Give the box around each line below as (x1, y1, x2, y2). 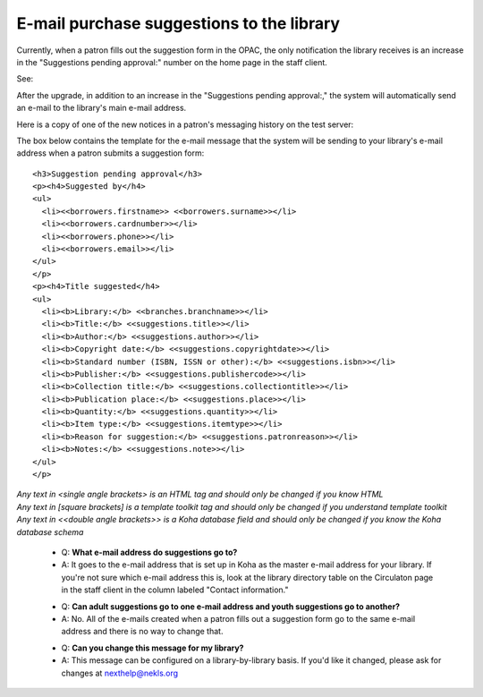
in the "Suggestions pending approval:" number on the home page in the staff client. (16, 56, 328, 67)
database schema (16, 526, 84, 537)
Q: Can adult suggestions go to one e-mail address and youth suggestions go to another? (61, 600, 401, 612)
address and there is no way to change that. (61, 626, 224, 637)
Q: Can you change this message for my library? (61, 642, 244, 653)
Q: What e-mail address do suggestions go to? (61, 547, 238, 557)
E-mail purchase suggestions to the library (16, 13, 340, 33)
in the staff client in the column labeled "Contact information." (61, 584, 290, 595)
